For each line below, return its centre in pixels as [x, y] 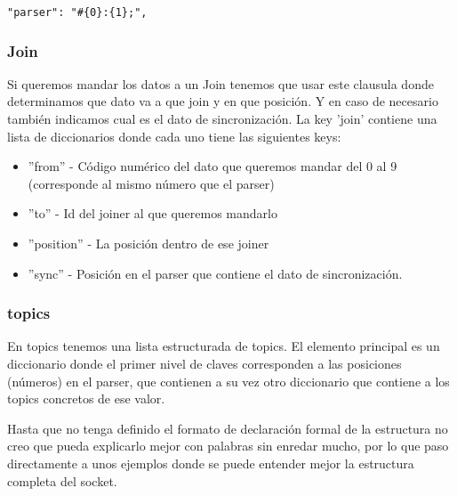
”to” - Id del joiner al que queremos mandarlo [152, 213]
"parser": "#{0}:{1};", [77, 12]
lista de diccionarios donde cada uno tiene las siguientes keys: [174, 136]
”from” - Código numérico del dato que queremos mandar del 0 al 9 [212, 166]
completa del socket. [62, 480]
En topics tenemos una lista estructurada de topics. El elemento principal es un [224, 346]
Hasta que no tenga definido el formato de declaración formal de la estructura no [228, 428]
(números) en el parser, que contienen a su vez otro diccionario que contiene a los [228, 381]
